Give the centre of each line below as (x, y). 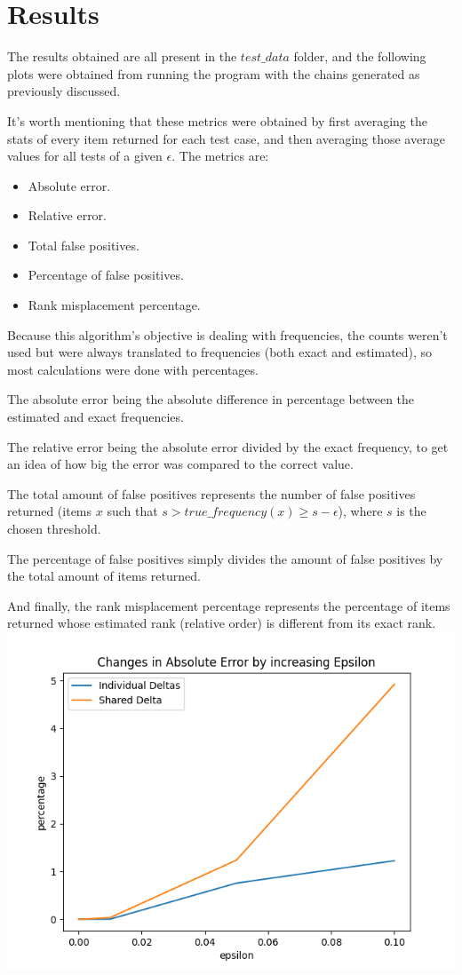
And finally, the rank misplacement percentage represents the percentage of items (229, 605)
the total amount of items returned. (104, 576)
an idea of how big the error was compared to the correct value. (180, 464)
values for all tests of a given (85, 156)
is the (411, 511)
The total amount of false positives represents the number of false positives (211, 493)
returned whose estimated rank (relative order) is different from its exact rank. (222, 623)
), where (360, 511)
